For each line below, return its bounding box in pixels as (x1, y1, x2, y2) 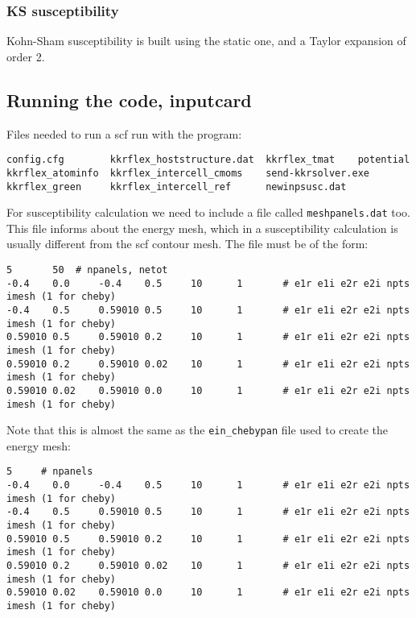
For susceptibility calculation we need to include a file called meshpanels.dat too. (6, 204, 410, 221)
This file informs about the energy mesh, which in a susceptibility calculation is (6, 219, 398, 236)
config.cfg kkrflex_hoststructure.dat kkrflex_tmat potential (6, 154, 410, 166)
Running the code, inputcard (6, 87, 252, 112)
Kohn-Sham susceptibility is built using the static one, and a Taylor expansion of (6, 32, 406, 49)
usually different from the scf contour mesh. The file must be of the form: (6, 235, 369, 252)
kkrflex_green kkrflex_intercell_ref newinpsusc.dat (6, 180, 347, 193)
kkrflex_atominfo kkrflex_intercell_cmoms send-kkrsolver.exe (6, 167, 370, 179)
